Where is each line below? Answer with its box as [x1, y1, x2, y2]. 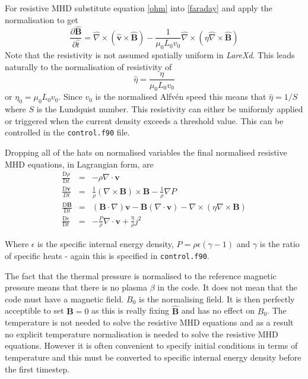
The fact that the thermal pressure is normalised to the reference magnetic [5, 269, 277, 282]
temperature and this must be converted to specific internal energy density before [5, 351, 301, 364]
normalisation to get [5, 13, 78, 26]
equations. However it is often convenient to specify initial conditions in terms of [5, 339, 298, 352]
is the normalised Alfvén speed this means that [95, 90, 266, 103]
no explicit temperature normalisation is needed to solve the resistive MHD [5, 327, 278, 340]
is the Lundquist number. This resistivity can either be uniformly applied [36, 103, 303, 115]
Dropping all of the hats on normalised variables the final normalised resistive [5, 146, 287, 158]
